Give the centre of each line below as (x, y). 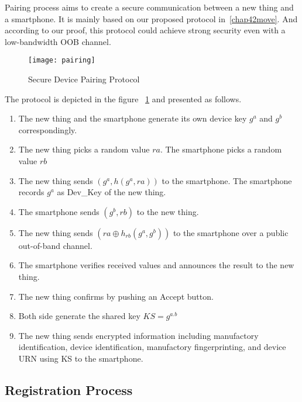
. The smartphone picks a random (221, 149)
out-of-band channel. (55, 245)
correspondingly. (48, 129)
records (31, 192)
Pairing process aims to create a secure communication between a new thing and (149, 7)
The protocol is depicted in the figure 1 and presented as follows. (123, 98)
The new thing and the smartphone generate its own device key (133, 118)
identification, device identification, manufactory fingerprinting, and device (152, 347)
